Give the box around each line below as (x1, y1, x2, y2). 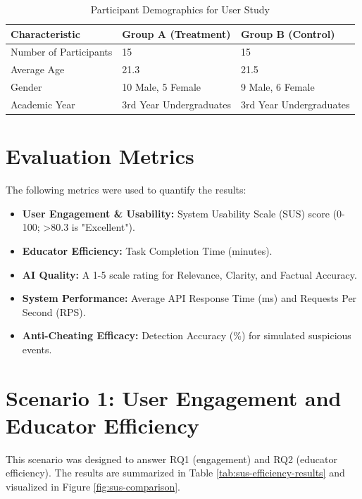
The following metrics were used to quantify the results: (6, 182, 246, 197)
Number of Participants (11, 44, 113, 59)
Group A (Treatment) (122, 26, 231, 41)
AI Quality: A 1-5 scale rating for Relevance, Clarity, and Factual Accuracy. (22, 267, 357, 282)
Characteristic (11, 26, 80, 41)
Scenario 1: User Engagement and (6, 383, 342, 412)
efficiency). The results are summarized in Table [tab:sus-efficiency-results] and (6, 465, 345, 480)
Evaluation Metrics (6, 141, 194, 170)
